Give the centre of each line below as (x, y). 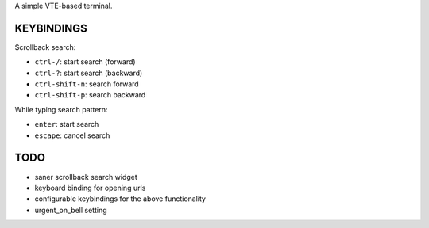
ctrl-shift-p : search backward (90, 95)
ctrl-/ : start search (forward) (85, 62)
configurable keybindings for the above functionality (120, 199)
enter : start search (67, 124)
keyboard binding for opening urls (90, 188)
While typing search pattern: (61, 109)
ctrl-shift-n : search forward (87, 84)
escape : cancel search (72, 135)
